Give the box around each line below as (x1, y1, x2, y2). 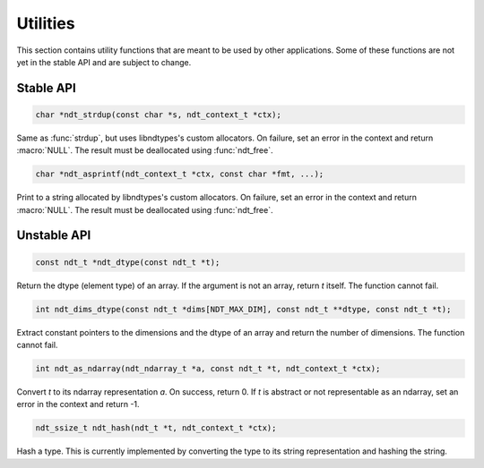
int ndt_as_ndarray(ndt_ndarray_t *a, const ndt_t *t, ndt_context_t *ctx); (35, 363, 381, 373)
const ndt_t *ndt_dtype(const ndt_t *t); (35, 257, 220, 268)
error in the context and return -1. (16, 399, 140, 410)
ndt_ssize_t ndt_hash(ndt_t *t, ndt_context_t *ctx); (35, 423, 277, 433)
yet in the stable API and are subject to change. (16, 56, 192, 67)
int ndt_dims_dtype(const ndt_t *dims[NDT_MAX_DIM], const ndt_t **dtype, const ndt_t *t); (35, 304, 452, 314)
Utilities (16, 13, 75, 33)
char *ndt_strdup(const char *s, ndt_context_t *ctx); (35, 109, 281, 120)
